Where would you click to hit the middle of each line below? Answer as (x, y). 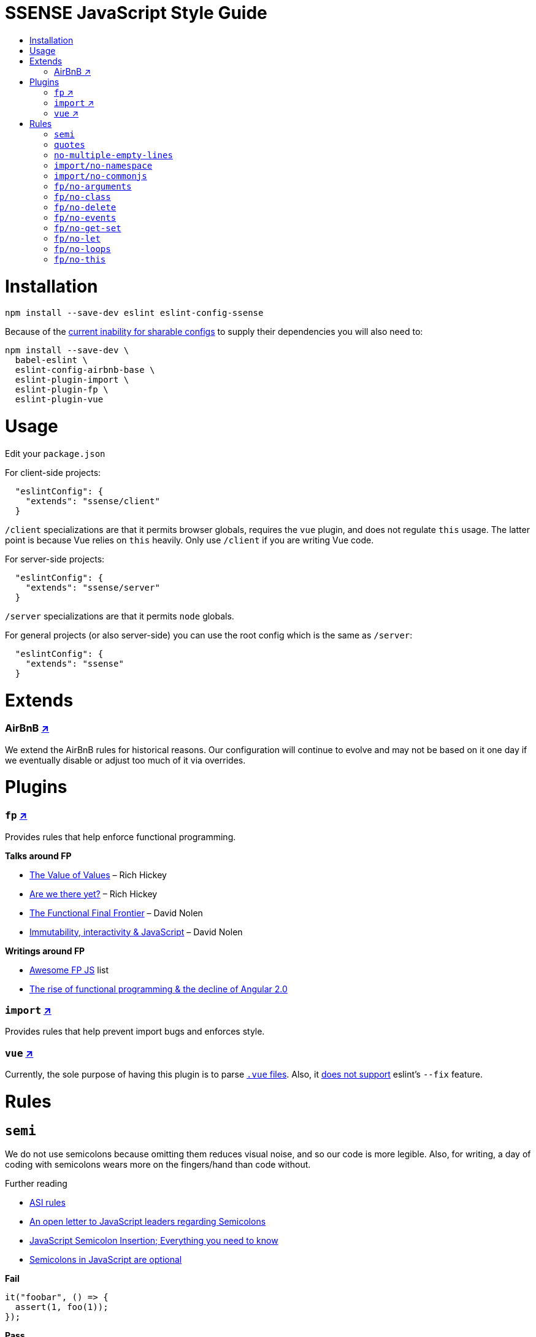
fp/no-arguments (93, 186)
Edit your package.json (55, 453)
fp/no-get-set (88, 228)
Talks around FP (38, 856)
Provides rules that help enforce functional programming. (121, 837)
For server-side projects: (55, 559)
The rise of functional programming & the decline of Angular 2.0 (159, 989)
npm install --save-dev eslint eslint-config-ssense (134, 313)
